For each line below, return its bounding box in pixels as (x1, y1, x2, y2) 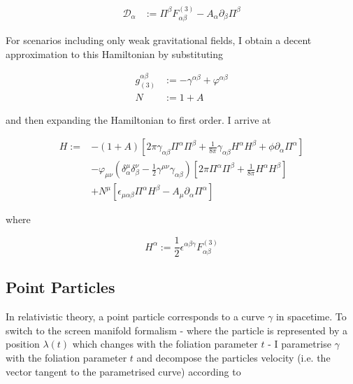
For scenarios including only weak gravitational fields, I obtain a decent (6, 33, 312, 48)
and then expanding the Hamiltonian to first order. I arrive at (6, 112, 271, 127)
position (6, 336, 40, 351)
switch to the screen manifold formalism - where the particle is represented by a (6, 322, 348, 337)
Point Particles (6, 276, 115, 298)
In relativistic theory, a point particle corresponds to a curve (6, 309, 265, 324)
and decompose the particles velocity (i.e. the (136, 350, 331, 365)
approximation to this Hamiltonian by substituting (6, 46, 224, 61)
